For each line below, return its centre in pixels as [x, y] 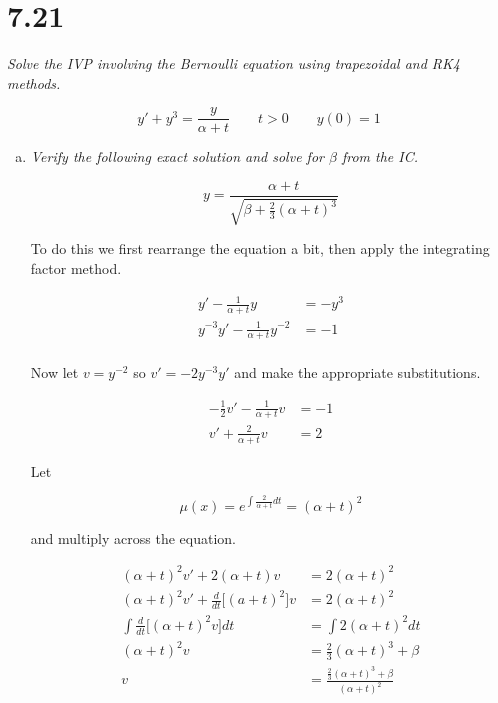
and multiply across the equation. [133, 537]
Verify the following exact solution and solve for [177, 156]
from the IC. [380, 156]
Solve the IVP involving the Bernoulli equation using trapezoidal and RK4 [233, 63]
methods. [34, 82]
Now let [54, 372]
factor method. [76, 268]
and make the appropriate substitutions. [357, 372]
